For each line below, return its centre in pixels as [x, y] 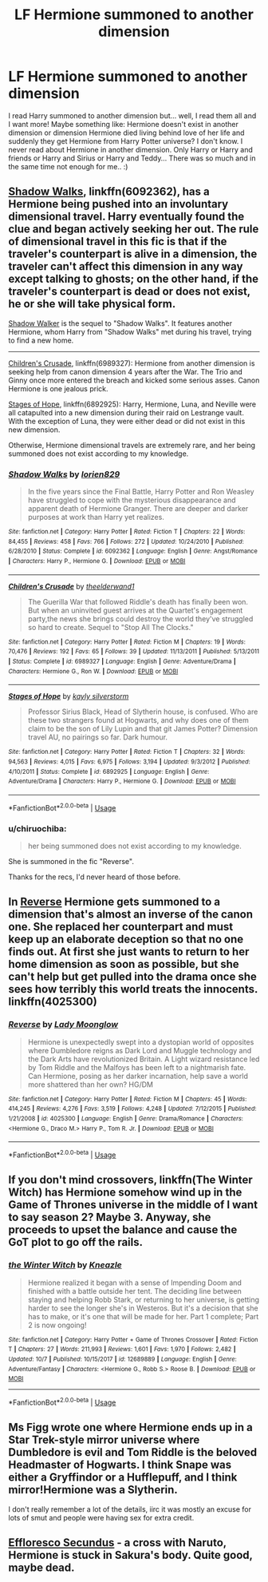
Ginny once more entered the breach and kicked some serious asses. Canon [134, 380]
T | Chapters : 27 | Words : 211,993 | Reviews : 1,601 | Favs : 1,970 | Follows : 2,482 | [122, 1350]
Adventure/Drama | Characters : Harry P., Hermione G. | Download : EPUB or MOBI [122, 781]
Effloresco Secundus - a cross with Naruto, [118, 1543]
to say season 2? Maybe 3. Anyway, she [110, 1217]
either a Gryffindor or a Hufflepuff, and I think [123, 1478]
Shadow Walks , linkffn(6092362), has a [109, 192]
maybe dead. [41, 1568]
